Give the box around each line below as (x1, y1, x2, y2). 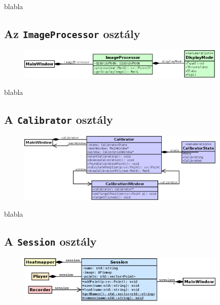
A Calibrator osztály (4, 111, 113, 127)
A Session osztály (4, 233, 97, 249)
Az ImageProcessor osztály (4, 25, 140, 41)
